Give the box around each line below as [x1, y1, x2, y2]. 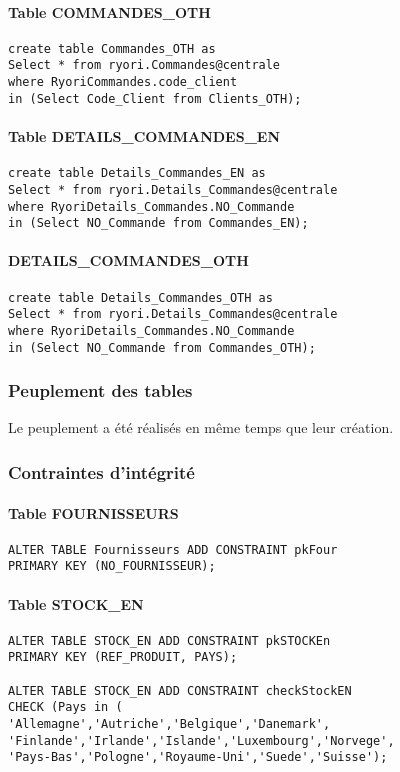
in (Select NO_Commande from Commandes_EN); [8, 216, 309, 231]
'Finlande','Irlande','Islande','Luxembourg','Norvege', [8, 733, 395, 748]
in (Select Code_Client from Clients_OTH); [8, 91, 302, 106]
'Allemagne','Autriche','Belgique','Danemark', [8, 717, 331, 732]
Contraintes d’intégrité [8, 460, 195, 484]
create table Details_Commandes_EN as [8, 166, 266, 181]
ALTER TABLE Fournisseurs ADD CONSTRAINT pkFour [8, 542, 338, 557]
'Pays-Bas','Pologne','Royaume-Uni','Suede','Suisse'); [8, 750, 388, 765]
